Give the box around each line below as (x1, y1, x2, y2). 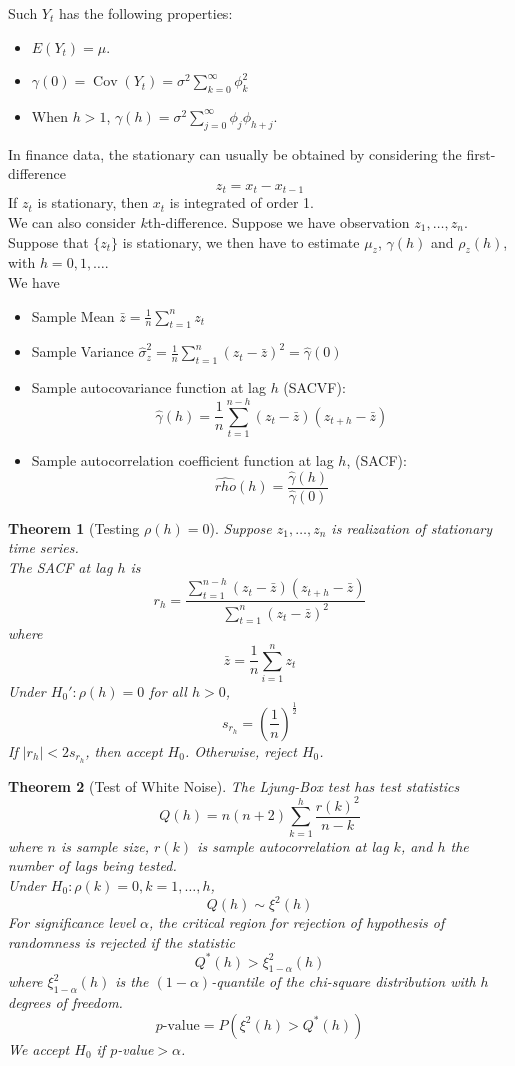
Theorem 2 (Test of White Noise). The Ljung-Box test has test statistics (8, 775, 460, 796)
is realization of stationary (331, 517, 493, 538)
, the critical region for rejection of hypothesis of (149, 912, 445, 932)
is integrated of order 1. (169, 192, 314, 213)
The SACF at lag (8, 557, 113, 578)
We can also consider (8, 212, 136, 233)
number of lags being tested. (8, 855, 177, 876)
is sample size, (60, 835, 150, 856)
